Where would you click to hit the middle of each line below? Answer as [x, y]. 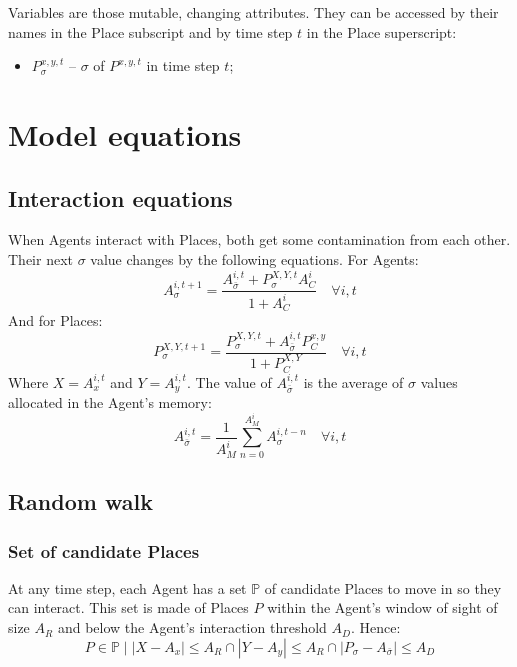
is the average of [353, 381]
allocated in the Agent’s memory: [110, 402]
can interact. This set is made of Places [128, 607]
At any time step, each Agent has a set [127, 587]
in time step [183, 65]
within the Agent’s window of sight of [382, 607]
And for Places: [55, 320]
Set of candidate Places [104, 550]
